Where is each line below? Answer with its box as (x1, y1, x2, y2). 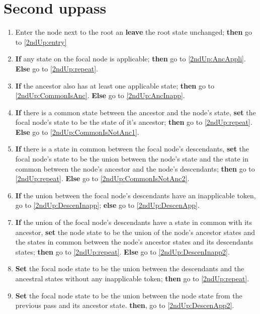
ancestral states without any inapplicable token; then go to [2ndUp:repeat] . (15, 273, 249, 283)
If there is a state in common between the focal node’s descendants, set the (15, 143, 249, 154)
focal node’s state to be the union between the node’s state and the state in (15, 153, 248, 164)
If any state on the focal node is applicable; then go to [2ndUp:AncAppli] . (15, 53, 246, 64)
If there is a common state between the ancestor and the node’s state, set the (15, 107, 256, 117)
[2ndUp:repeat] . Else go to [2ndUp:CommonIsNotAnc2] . (15, 173, 190, 184)
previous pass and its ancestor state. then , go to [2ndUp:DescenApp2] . (15, 300, 234, 310)
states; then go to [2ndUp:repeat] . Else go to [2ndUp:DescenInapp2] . (15, 246, 230, 257)
